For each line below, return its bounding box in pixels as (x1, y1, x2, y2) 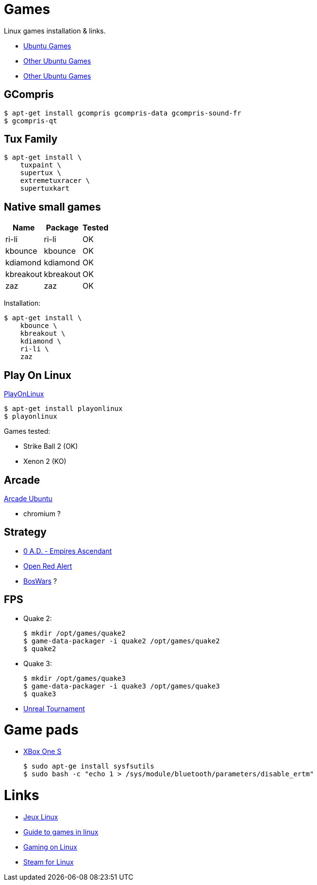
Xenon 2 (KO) (23, 457, 67, 466)
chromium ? (23, 509, 61, 518)
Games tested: (4, 427, 50, 436)
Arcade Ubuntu (4, 494, 52, 503)
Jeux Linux (23, 812, 58, 821)
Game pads (4, 721, 79, 738)
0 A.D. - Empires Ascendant (23, 546, 112, 555)
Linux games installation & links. (4, 26, 106, 35)
